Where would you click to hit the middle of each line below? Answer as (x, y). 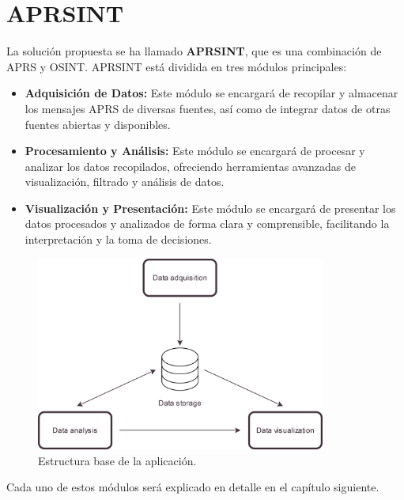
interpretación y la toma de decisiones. (118, 239)
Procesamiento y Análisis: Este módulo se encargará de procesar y (195, 151)
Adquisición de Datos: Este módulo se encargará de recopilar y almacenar (211, 93)
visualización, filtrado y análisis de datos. (125, 182)
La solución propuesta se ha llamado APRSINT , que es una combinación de (194, 51)
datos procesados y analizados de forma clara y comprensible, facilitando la (207, 223)
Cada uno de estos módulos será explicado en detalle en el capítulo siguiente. (193, 487)
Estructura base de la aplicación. (117, 460)
